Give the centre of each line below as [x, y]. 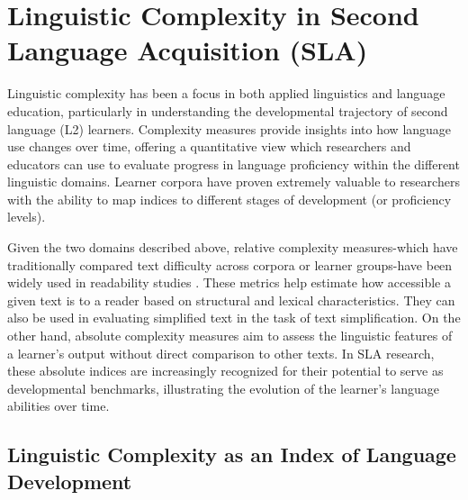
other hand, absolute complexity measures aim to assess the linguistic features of [230, 336]
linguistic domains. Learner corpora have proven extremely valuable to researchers [234, 182]
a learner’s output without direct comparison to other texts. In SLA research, [221, 353]
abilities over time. [58, 406]
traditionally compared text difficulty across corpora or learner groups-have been [230, 264]
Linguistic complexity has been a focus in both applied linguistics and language [226, 93]
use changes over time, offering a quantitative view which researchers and [209, 146]
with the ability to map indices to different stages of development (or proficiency [229, 199]
